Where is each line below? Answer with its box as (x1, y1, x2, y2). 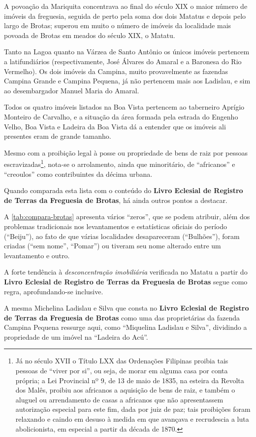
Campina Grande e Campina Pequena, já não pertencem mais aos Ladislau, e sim (4, 76, 251, 86)
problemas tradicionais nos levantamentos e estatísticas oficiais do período (4, 221, 227, 231)
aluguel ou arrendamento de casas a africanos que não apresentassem (15, 394, 224, 404)
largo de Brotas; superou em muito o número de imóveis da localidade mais (4, 20, 231, 31)
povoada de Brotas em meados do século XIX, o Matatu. (4, 30, 175, 40)
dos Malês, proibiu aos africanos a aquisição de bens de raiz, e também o (15, 385, 235, 395)
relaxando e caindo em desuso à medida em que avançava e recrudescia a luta (15, 414, 249, 424)
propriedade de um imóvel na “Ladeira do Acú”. (4, 331, 148, 342)
